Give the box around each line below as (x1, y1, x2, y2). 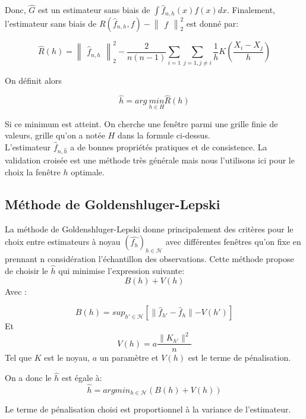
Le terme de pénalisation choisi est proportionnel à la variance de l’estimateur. (5, 403, 291, 415)
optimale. (71, 166, 105, 178)
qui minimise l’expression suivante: (58, 264, 185, 277)
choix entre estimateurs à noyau (5, 235, 121, 248)
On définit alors (5, 74, 62, 86)
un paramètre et (99, 351, 159, 364)
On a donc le (5, 371, 52, 384)
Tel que (5, 351, 32, 364)
